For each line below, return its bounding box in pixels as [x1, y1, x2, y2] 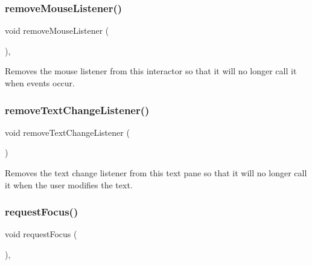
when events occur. [5, 77, 75, 89]
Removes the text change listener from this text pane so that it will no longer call [5, 167, 307, 179]
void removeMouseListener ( [5, 24, 109, 37]
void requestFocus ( [5, 228, 77, 240]
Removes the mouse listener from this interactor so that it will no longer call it [5, 65, 297, 77]
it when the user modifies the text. [5, 178, 133, 191]
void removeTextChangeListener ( [5, 126, 130, 138]
